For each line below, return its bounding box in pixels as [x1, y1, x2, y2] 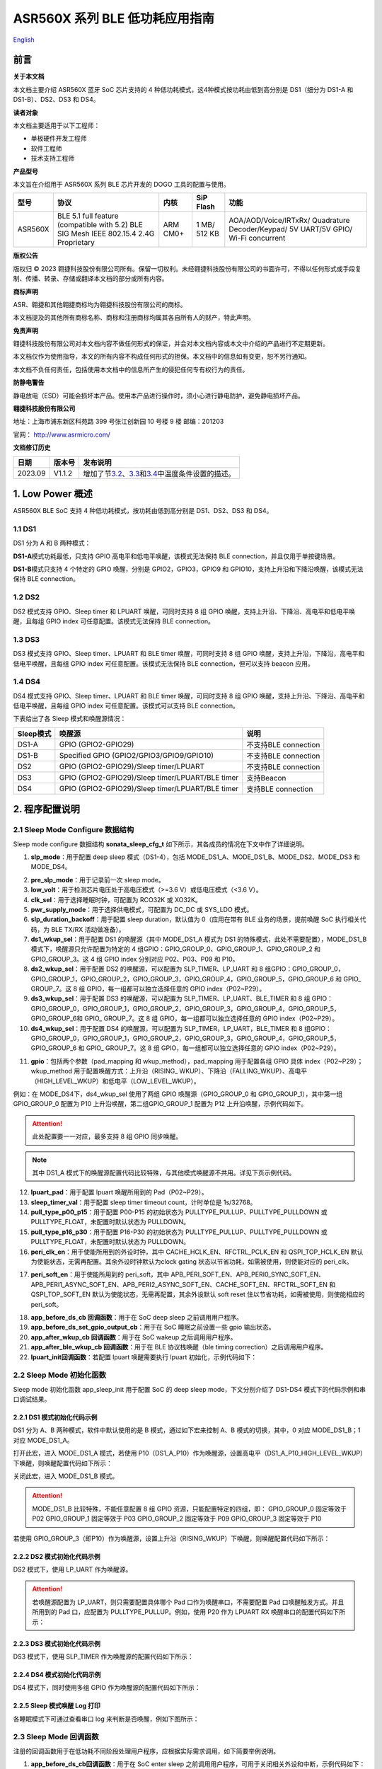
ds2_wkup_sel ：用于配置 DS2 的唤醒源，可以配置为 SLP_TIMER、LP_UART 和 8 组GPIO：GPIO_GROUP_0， [30, 964, 345, 973]
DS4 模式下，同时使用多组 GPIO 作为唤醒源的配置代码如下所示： [13, 1683, 201, 1692]
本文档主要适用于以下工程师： [13, 121, 100, 130]
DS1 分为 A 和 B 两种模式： [13, 538, 91, 548]
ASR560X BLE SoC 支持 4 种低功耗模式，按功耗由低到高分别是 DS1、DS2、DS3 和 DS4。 [13, 507, 273, 515]
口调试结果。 [13, 1395, 51, 1404]
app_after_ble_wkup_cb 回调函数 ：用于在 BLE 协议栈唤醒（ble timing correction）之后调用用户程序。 [30, 1343, 328, 1352]
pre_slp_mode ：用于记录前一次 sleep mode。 [30, 875, 166, 884]
